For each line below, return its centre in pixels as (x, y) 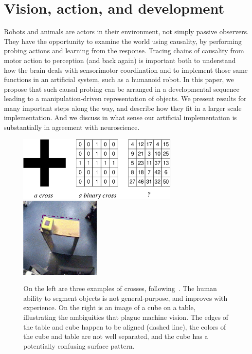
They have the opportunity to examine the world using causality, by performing (123, 41)
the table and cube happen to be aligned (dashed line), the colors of (125, 326)
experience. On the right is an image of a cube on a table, (109, 307)
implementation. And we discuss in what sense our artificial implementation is (120, 117)
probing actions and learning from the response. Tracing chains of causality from (124, 51)
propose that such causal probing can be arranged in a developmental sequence (122, 89)
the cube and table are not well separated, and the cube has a (116, 336)
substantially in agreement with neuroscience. (72, 127)
